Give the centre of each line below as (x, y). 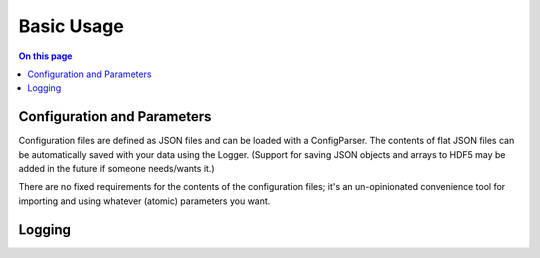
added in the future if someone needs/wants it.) (116, 169)
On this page (45, 56)
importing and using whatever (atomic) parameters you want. (144, 201)
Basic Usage (71, 26)
